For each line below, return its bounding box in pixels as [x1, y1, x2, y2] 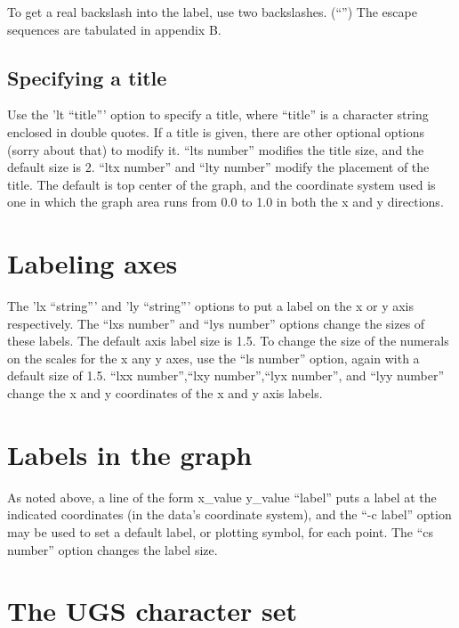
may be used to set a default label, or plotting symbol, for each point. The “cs [7, 522, 434, 541]
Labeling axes [7, 245, 178, 281]
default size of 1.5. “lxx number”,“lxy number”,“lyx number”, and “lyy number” [7, 366, 445, 385]
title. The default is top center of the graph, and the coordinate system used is [7, 175, 436, 193]
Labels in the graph [7, 436, 253, 472]
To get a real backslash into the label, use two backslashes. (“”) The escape [7, 3, 417, 20]
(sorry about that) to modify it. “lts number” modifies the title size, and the [7, 140, 424, 159]
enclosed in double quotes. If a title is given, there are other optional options [7, 122, 425, 141]
